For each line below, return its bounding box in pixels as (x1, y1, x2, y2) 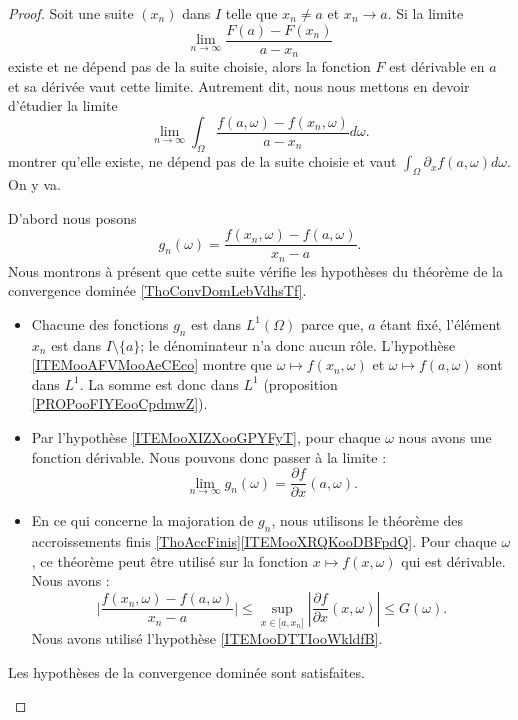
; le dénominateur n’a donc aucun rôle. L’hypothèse (140, 334, 456, 355)
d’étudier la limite (8, 95, 118, 116)
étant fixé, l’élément (380, 313, 502, 334)
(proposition (263, 373, 338, 394)
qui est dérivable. (401, 550, 506, 571)
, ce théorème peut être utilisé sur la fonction (31, 550, 309, 571)
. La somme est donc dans (79, 373, 239, 394)
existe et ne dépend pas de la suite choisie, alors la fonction (8, 56, 371, 77)
